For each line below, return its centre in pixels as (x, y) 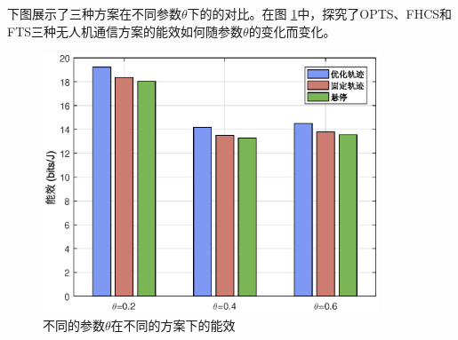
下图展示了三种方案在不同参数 (94, 13)
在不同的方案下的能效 (173, 324)
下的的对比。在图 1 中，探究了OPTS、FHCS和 (320, 13)
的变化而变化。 (292, 31)
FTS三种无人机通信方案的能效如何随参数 (125, 31)
